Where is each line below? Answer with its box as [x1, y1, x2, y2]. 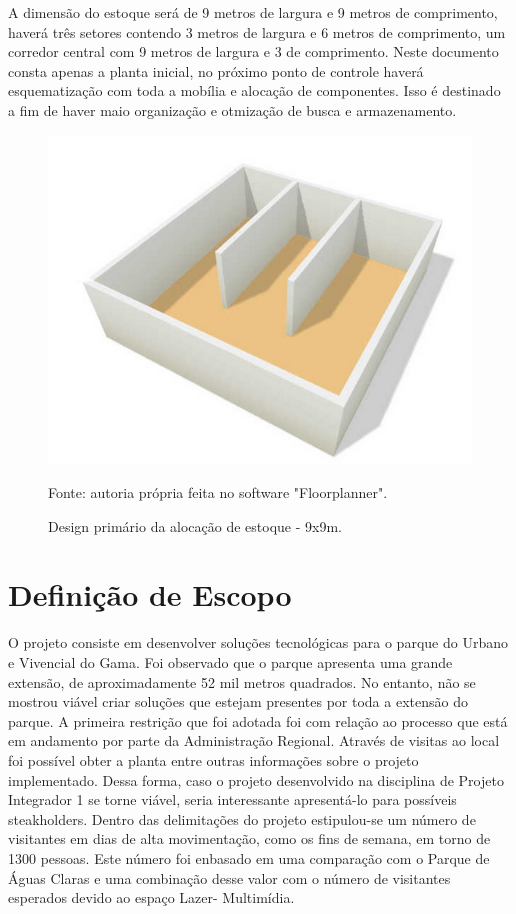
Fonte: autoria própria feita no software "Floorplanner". [48, 482, 388, 503]
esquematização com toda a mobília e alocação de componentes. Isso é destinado [8, 80, 501, 101]
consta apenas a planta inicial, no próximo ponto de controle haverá [8, 60, 424, 81]
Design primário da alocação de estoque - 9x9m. [48, 515, 343, 536]
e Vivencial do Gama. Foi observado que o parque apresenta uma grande [8, 652, 453, 672]
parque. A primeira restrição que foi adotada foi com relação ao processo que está [8, 710, 508, 731]
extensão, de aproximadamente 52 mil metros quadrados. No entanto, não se [8, 671, 476, 692]
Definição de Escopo [8, 574, 292, 615]
